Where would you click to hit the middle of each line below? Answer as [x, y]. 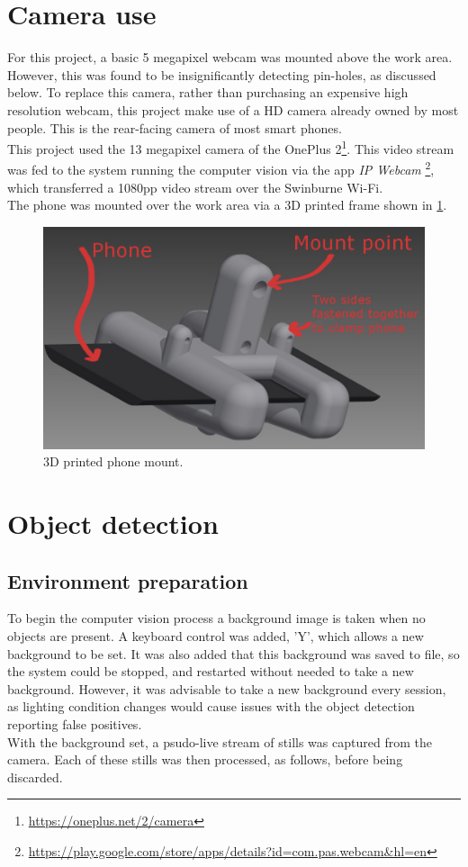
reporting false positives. [75, 724]
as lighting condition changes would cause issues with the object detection [211, 706]
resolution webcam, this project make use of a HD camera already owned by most [233, 109]
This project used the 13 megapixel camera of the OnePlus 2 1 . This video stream [231, 147]
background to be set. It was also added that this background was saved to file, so [234, 653]
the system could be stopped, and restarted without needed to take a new [211, 671]
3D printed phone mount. [113, 461]
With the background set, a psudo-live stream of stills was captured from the [220, 741]
